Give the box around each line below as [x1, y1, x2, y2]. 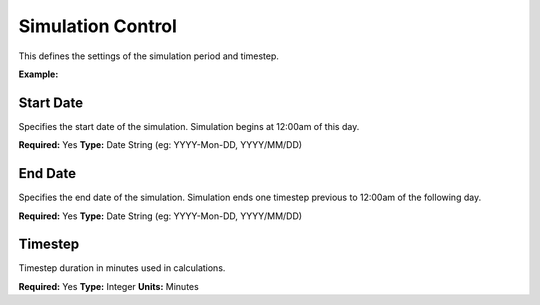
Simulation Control [18, 15, 177, 37]
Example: [18, 68, 59, 80]
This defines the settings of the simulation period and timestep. [18, 50, 280, 62]
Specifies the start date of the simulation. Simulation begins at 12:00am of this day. [18, 120, 360, 132]
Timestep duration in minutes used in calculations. [18, 262, 226, 274]
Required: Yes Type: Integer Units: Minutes [18, 280, 199, 292]
